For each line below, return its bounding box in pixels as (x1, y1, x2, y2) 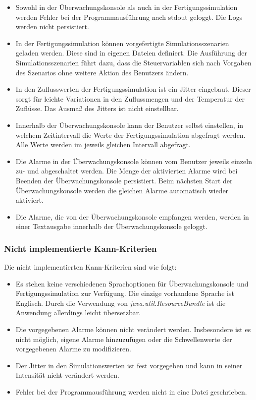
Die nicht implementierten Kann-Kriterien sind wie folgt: (4, 262, 177, 272)
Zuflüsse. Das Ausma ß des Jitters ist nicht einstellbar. (15, 103, 179, 114)
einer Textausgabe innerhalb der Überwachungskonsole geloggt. (15, 221, 207, 231)
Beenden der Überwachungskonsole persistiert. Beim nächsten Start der (15, 175, 233, 185)
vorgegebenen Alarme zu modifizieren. (15, 343, 131, 354)
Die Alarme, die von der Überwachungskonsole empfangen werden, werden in (15, 211, 249, 222)
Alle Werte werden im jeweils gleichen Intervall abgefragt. (15, 139, 191, 150)
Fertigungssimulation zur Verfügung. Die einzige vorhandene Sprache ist (15, 288, 234, 298)
